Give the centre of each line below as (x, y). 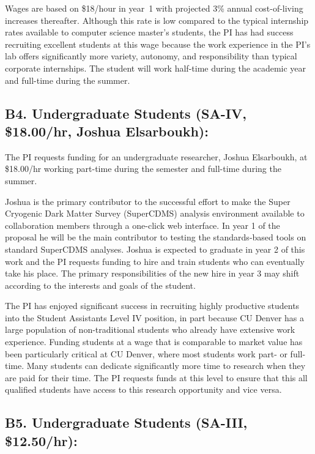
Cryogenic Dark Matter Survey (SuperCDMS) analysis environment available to (155, 213)
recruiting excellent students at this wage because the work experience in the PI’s (158, 44)
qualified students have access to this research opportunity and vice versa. (143, 389)
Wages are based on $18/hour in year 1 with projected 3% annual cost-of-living (154, 8)
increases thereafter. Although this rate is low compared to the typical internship (157, 20)
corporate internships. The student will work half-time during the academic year (156, 68)
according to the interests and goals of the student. (100, 285)
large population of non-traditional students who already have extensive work (150, 329)
